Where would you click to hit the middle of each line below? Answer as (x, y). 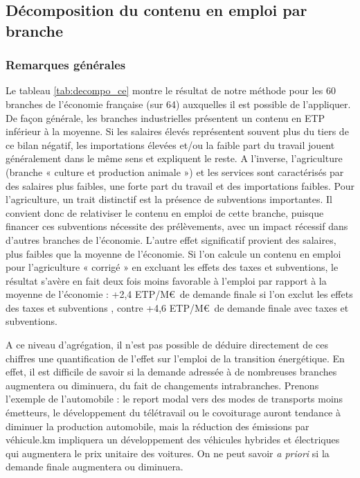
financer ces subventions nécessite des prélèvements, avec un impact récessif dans (177, 226)
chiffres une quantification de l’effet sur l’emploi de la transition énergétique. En (175, 358)
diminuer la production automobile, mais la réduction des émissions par (157, 426)
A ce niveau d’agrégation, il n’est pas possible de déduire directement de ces (167, 345)
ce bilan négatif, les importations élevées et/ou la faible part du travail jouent (170, 144)
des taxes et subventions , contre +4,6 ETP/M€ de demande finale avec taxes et (177, 307)
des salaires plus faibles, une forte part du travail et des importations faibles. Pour (180, 185)
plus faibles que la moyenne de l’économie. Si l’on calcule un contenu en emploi (173, 253)
